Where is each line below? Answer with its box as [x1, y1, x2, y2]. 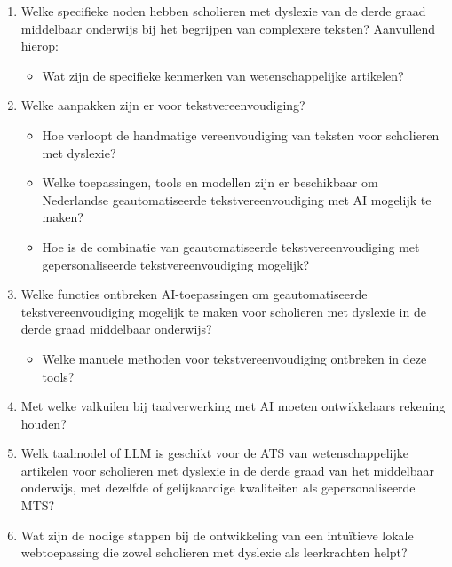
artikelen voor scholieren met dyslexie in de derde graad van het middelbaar [20, 461, 434, 479]
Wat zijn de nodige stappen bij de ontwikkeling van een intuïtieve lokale [20, 525, 414, 544]
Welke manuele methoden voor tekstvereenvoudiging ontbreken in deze [42, 349, 427, 367]
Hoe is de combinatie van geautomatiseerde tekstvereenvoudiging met [42, 237, 420, 256]
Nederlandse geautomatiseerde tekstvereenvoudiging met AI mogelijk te [42, 190, 432, 209]
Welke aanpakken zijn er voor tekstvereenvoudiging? [20, 96, 305, 114]
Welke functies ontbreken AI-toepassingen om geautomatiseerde [20, 285, 368, 303]
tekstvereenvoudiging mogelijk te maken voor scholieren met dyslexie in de [20, 302, 426, 320]
